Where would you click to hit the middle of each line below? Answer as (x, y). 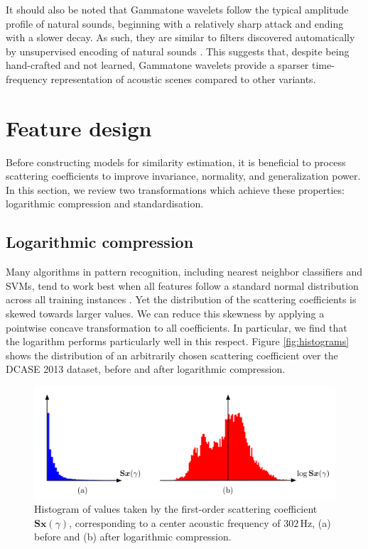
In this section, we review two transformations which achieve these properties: (175, 189)
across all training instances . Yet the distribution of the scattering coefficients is (181, 299)
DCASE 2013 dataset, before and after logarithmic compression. (146, 369)
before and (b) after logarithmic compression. (133, 537)
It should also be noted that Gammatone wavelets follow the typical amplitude (177, 9)
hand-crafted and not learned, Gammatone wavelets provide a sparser (157, 65)
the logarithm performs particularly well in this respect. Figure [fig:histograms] (178, 341)
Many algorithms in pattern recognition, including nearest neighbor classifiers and (184, 272)
